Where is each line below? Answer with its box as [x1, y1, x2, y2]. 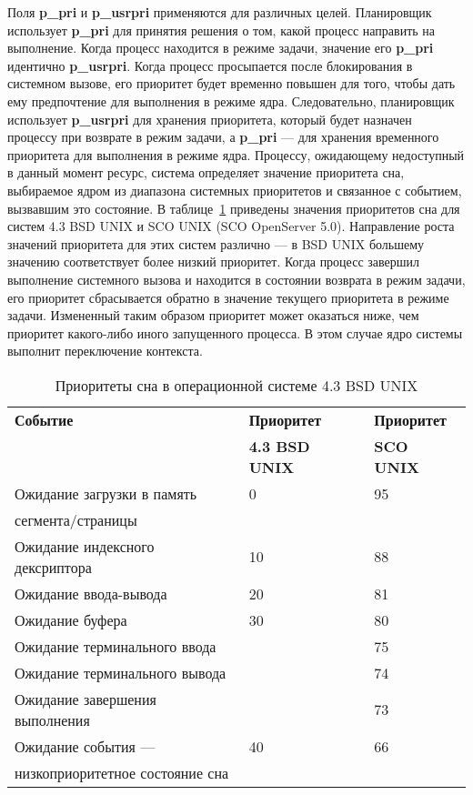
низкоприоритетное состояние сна [15, 761, 229, 783]
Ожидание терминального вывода [15, 661, 226, 683]
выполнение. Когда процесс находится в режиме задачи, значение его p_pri [7, 38, 434, 57]
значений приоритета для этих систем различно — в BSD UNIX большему [7, 234, 425, 253]
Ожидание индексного [15, 535, 155, 557]
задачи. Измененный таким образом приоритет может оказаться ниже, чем [7, 306, 419, 325]
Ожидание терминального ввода [15, 635, 216, 657]
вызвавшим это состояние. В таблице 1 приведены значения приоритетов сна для [7, 198, 460, 217]
